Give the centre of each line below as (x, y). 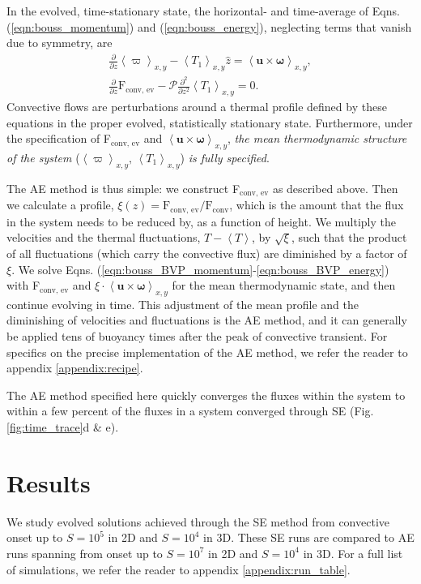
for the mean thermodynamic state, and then (284, 285)
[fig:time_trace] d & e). (63, 427)
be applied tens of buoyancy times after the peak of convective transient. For (197, 336)
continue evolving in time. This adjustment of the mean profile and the (183, 304)
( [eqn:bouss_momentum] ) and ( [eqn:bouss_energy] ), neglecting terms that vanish (209, 26)
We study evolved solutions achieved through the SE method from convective (198, 521)
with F (23, 285)
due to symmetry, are (60, 43)
